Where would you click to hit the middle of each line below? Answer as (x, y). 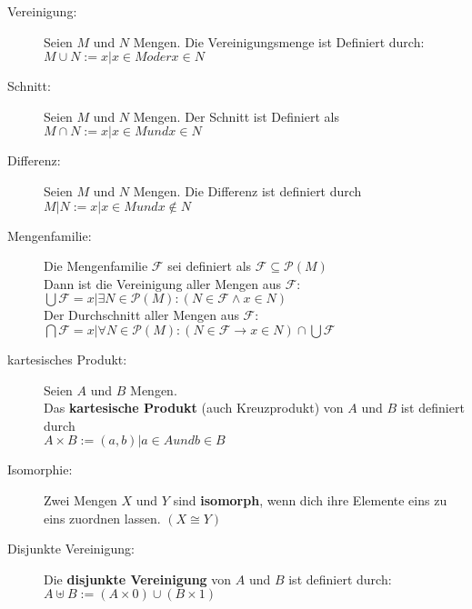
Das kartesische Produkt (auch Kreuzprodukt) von (194, 408)
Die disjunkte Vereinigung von (138, 579)
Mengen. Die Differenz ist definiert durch (247, 190)
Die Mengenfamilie (96, 266)
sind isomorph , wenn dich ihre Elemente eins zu (310, 499)
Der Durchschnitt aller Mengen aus (141, 315)
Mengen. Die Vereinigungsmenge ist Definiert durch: (279, 41)
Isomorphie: (40, 469)
